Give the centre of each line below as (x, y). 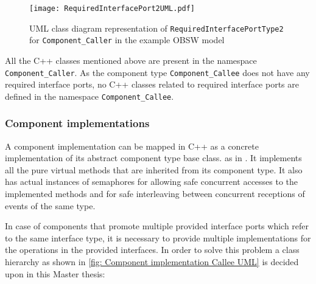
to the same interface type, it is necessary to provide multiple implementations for (158, 237)
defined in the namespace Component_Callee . (90, 96)
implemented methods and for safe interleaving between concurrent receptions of (155, 194)
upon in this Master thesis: (55, 273)
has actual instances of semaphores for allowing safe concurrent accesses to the (152, 182)
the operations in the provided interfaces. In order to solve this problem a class (152, 250)
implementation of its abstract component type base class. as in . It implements (153, 158)
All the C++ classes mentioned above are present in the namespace (131, 60)
